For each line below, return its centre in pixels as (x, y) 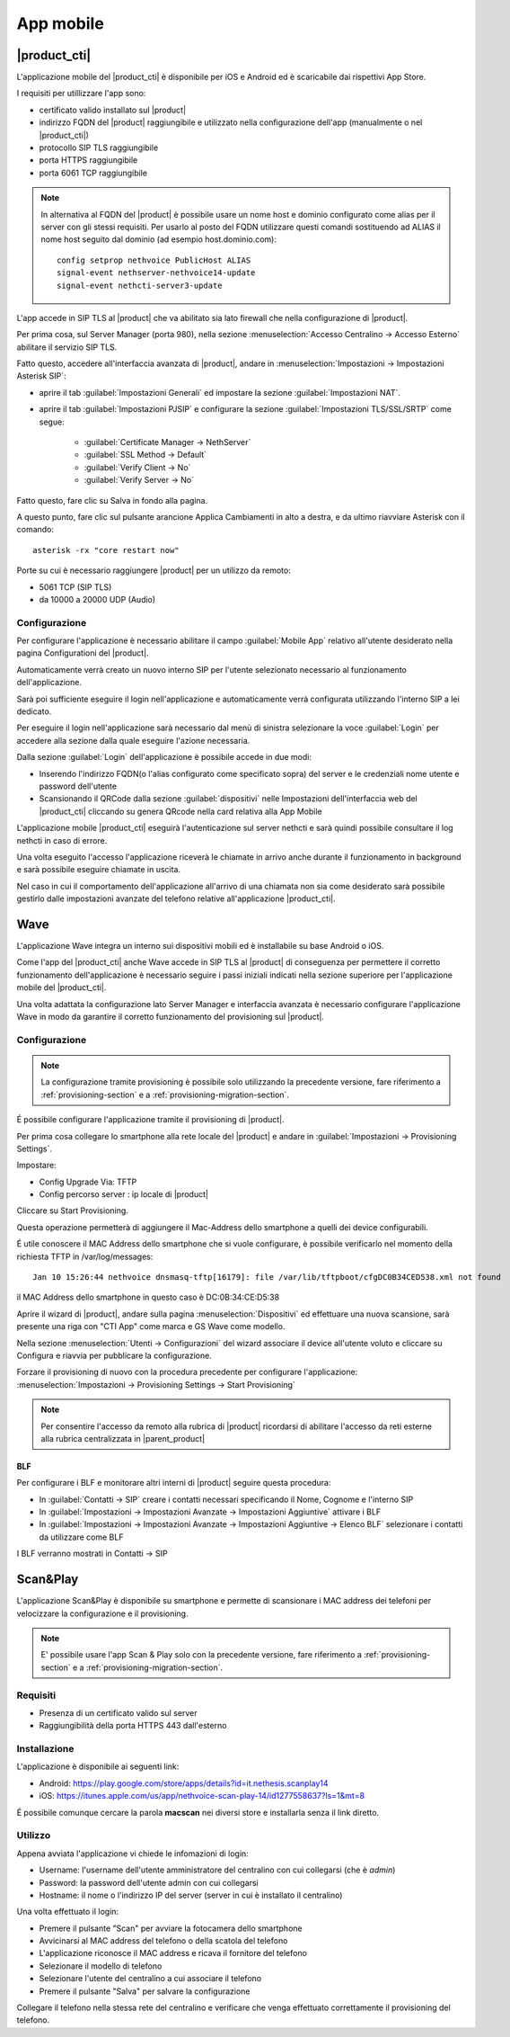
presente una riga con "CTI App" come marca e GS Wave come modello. (151, 1327)
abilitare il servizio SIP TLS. (67, 347)
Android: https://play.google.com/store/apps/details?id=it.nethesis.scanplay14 (184, 1783)
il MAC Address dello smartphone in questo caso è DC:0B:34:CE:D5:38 (148, 1297)
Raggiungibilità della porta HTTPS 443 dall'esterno (133, 1726)
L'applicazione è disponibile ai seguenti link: (98, 1766)
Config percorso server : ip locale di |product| (123, 1194)
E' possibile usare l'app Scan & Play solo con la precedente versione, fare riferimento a (202, 1655)
